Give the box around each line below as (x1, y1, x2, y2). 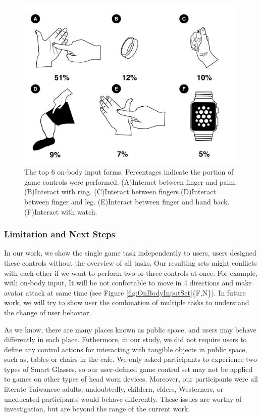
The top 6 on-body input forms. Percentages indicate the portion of (24, 166, 234, 177)
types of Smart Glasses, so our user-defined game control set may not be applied (4, 363, 253, 374)
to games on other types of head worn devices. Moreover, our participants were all (4, 373, 258, 384)
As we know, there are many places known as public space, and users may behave (4, 324, 256, 335)
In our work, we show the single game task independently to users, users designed (4, 247, 256, 258)
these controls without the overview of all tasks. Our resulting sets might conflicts (4, 257, 257, 268)
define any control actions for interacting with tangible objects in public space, (4, 344, 247, 354)
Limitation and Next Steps (4, 228, 115, 240)
